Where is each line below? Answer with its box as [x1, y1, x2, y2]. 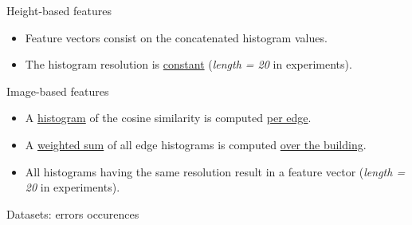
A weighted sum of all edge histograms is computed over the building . [25, 136, 367, 152]
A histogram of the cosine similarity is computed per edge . [25, 109, 312, 126]
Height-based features [6, 2, 112, 18]
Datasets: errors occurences [6, 205, 139, 222]
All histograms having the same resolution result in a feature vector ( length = [25, 163, 406, 180]
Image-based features [6, 82, 109, 99]
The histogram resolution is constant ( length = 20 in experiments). [25, 56, 352, 73]
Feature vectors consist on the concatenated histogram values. [25, 29, 328, 45]
